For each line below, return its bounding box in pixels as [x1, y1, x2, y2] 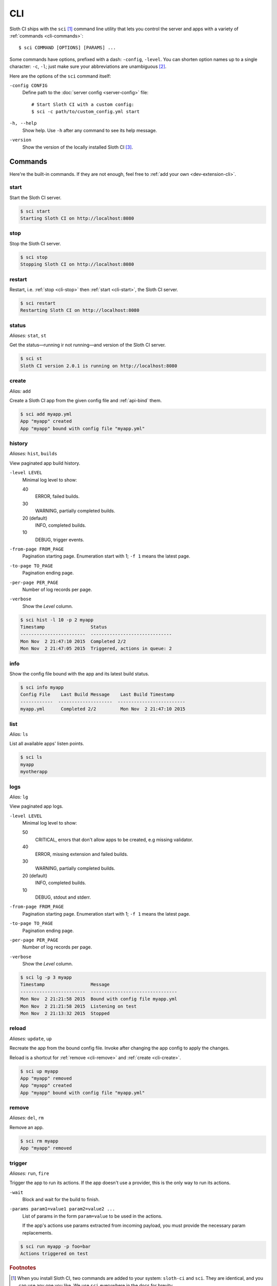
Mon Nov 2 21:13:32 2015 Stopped [20, 1011, 110, 1016]
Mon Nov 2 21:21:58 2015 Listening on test [20, 1003, 137, 1009]
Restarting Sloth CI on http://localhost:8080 [20, 308, 140, 313]
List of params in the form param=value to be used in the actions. [22, 1213, 163, 1219]
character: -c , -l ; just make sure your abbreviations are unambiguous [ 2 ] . [9, 63, 167, 69]
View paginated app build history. [9, 460, 81, 466]
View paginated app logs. [9, 803, 64, 810]
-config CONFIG [9, 82, 48, 88]
